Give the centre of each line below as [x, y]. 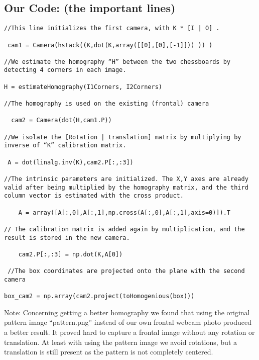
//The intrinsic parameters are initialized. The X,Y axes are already [126, 179]
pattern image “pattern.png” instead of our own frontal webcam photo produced [128, 322]
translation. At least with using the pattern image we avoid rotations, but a [120, 342]
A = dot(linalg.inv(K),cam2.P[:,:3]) [71, 162]
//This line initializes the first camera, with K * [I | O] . [112, 28]
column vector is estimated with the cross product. [94, 196]
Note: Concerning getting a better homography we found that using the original [127, 312]
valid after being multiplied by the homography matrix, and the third [126, 187]
